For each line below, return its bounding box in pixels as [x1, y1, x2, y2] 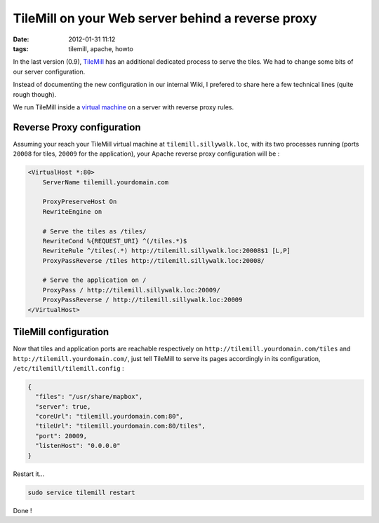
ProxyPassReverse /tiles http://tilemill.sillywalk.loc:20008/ [42, 257, 265, 264]
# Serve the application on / [42, 276, 147, 284]
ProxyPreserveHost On [42, 198, 117, 206]
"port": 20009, [35, 432, 88, 440]
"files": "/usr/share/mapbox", [35, 393, 143, 401]
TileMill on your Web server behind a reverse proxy [13, 11, 317, 26]
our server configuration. [13, 67, 86, 76]
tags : [13, 44, 29, 53]
